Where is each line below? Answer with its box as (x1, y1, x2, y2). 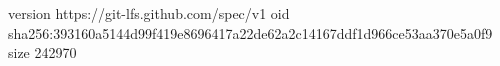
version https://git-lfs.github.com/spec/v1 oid (8, 3, 290, 23)
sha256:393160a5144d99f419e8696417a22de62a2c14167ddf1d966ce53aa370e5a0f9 (8, 22, 493, 43)
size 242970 (8, 42, 77, 63)
